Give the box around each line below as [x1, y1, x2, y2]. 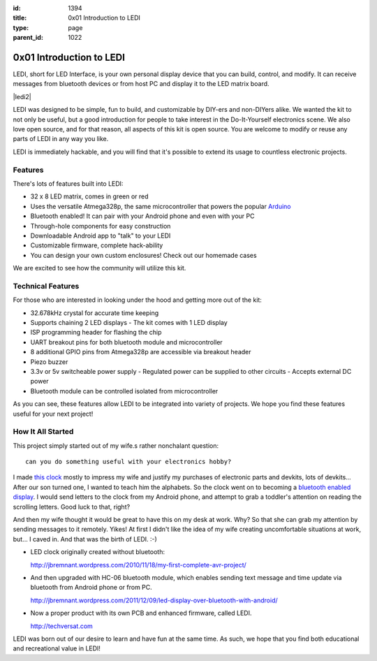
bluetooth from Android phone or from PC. [30, 583, 153, 592]
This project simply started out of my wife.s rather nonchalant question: [13, 441, 219, 450]
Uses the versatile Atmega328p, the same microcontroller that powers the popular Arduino [30, 202, 291, 210]
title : [13, 14, 27, 22]
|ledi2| [13, 92, 31, 101]
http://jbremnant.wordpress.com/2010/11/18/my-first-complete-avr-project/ [30, 560, 247, 569]
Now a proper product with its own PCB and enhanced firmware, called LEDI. [30, 609, 252, 618]
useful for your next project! [13, 409, 94, 418]
